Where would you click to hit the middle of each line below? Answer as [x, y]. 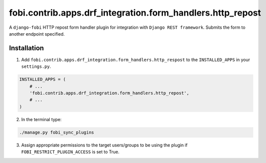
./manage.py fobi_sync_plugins [57, 132]
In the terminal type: [41, 119]
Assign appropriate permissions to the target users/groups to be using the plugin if [104, 145]
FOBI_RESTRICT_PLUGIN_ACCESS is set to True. [70, 152]
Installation [26, 48]
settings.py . [36, 66]
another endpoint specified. [37, 34]
